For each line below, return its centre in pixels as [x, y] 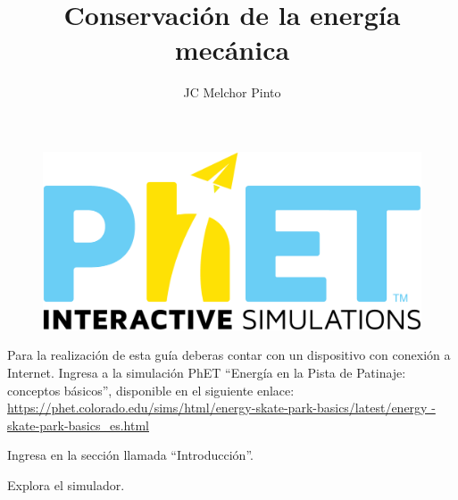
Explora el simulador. [66, 485]
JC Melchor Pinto [232, 92]
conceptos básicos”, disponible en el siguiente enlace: [151, 390]
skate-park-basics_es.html [78, 425]
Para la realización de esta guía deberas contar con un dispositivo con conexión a [229, 355]
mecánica [232, 50]
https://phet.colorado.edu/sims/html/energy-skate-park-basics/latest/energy [217, 408]
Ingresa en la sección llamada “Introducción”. [130, 455]
